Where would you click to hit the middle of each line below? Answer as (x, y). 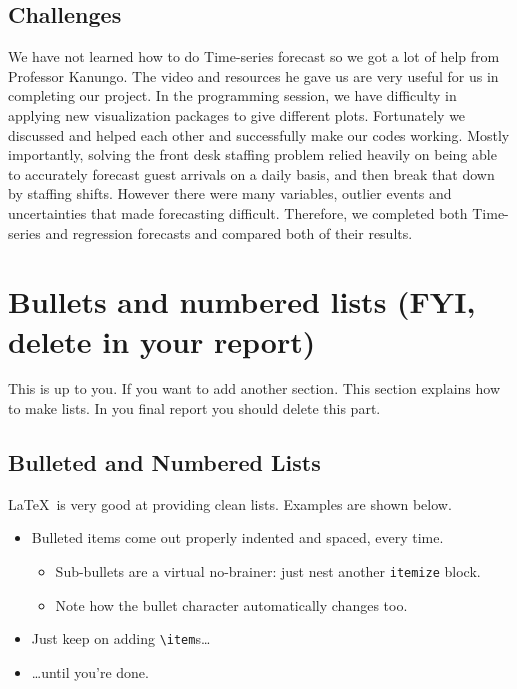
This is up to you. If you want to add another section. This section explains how (254, 388)
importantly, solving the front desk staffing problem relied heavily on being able (252, 154)
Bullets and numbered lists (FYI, (242, 301)
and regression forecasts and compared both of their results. (229, 232)
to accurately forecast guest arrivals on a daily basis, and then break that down (251, 173)
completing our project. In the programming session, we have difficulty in (232, 95)
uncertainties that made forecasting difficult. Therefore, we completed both (238, 212)
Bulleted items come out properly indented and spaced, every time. (237, 537)
